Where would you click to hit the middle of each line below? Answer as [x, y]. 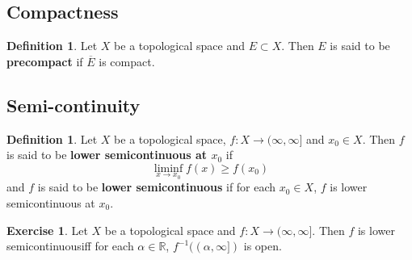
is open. [263, 246]
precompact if [45, 61]
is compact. [127, 61]
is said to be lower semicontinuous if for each [157, 187]
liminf [168, 168]
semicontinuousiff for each [70, 246]
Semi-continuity [74, 105]
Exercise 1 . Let [47, 230]
